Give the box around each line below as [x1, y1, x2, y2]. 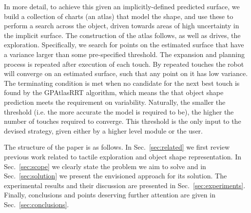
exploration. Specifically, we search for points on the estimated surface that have [4, 39, 244, 50]
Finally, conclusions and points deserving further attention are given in [4, 190, 215, 200]
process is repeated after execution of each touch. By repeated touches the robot [4, 58, 244, 69]
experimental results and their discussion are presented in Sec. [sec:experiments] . [4, 180, 246, 190]
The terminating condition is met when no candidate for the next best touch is [4, 77, 240, 88]
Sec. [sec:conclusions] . [4, 199, 69, 209]
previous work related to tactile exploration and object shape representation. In [4, 151, 241, 161]
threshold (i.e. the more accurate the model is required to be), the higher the [4, 106, 234, 116]
